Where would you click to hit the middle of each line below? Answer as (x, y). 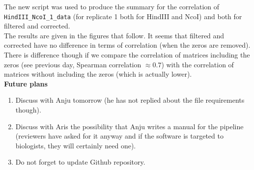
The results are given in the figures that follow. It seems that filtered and (114, 35)
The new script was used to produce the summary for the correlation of (112, 6)
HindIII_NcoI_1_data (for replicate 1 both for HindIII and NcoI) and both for (123, 16)
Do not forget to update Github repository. (80, 162)
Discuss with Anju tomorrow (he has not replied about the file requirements (130, 100)
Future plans (26, 83)
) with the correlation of (198, 64)
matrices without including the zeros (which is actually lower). (98, 74)
